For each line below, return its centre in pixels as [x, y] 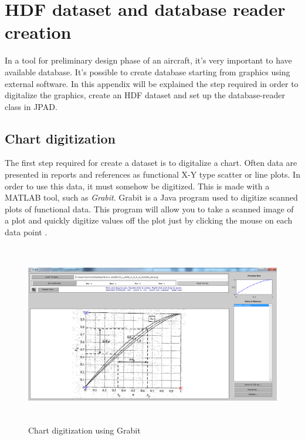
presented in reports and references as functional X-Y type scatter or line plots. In [152, 174]
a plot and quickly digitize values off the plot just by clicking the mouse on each [149, 220]
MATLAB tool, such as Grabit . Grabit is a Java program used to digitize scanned [151, 197]
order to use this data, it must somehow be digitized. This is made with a [137, 186]
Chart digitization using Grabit [84, 430]
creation [38, 32]
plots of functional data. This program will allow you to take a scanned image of [149, 209]
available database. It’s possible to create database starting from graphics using [148, 71]
